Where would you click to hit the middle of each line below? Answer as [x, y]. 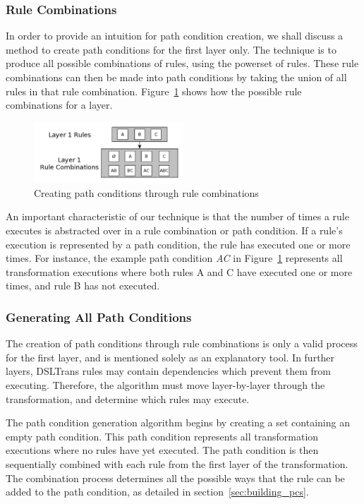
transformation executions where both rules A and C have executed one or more [179, 271]
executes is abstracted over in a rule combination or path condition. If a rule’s [174, 230]
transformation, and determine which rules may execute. [128, 398]
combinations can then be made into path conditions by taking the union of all [176, 77]
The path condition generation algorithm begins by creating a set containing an [178, 422]
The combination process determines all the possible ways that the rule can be [175, 478]
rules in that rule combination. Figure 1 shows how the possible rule [154, 91]
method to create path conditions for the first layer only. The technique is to [171, 49]
